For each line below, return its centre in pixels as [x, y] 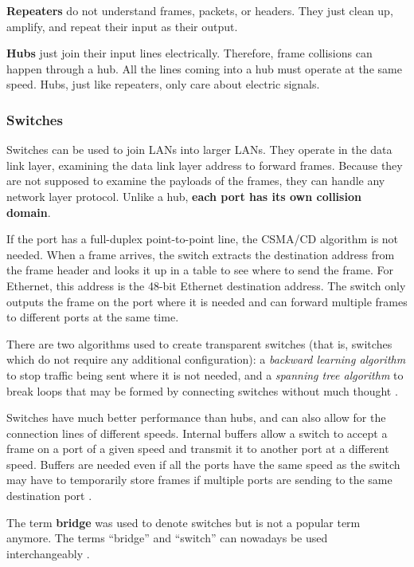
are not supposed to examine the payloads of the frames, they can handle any [196, 181]
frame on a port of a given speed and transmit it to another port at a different [198, 449]
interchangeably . [48, 553]
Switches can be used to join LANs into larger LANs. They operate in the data [199, 150]
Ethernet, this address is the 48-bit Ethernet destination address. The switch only [206, 285]
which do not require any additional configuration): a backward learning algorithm [206, 359]
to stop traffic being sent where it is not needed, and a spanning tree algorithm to [205, 374]
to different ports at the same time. [93, 317]
